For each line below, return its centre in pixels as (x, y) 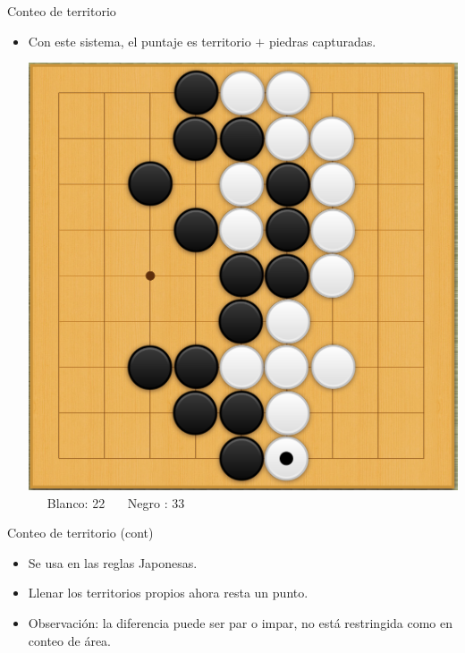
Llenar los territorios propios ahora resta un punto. (168, 593)
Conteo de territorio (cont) (80, 533)
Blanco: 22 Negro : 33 (116, 502)
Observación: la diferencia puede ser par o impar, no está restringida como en (241, 622)
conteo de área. (69, 640)
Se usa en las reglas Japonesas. (113, 562)
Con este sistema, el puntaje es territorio (139, 41)
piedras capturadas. (322, 41)
